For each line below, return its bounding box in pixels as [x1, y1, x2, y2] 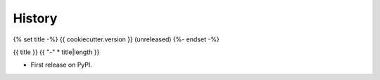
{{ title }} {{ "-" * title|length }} [13, 48, 100, 56]
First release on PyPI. [30, 60, 93, 69]
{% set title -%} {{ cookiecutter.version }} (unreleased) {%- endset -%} [13, 35, 220, 44]
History [13, 11, 58, 26]
